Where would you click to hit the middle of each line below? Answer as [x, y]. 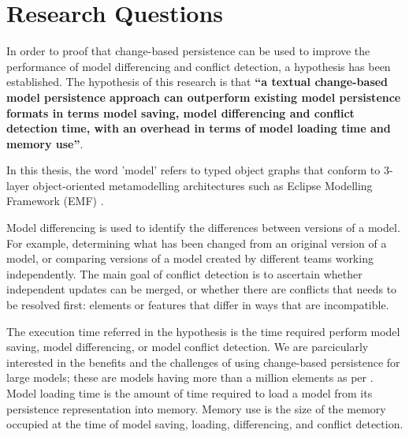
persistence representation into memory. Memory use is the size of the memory [196, 408]
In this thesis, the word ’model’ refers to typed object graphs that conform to [193, 170]
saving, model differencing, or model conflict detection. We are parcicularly [188, 347]
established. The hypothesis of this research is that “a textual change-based [197, 82]
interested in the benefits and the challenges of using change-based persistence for [203, 362]
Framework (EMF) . [55, 201]
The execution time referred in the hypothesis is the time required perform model [203, 331]
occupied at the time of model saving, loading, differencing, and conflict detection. [205, 424]
